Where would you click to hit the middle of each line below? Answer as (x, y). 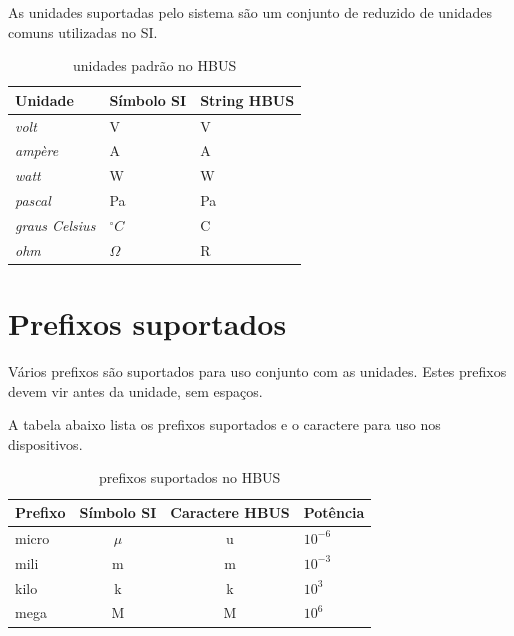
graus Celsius (55, 225)
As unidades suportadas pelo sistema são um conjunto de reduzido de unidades (250, 12)
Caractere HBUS (230, 512)
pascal (33, 200)
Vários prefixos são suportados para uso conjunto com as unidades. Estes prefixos (257, 371)
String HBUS (247, 99)
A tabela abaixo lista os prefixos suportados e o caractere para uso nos (224, 424)
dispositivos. (45, 443)
